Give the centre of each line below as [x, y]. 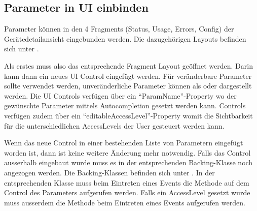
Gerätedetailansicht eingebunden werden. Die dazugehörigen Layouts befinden [125, 38]
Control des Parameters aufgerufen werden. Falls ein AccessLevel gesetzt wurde [127, 192]
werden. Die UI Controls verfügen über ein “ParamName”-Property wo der [120, 95]
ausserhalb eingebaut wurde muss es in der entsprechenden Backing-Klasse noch [128, 162]
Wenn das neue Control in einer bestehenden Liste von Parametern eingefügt [124, 143]
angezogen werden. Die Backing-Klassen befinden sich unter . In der [109, 172]
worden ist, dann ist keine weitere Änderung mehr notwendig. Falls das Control [127, 152]
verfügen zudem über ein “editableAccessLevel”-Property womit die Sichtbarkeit [128, 115]
